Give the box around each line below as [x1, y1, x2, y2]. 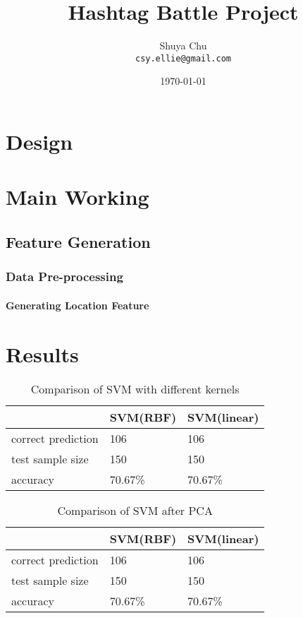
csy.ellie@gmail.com [135, 53, 232, 64]
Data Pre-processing [6, 268, 123, 285]
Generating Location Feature [6, 297, 149, 312]
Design [6, 126, 73, 155]
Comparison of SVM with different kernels [30, 381, 240, 398]
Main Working [6, 182, 149, 211]
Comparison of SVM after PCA [57, 502, 213, 519]
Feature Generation [6, 230, 151, 252]
